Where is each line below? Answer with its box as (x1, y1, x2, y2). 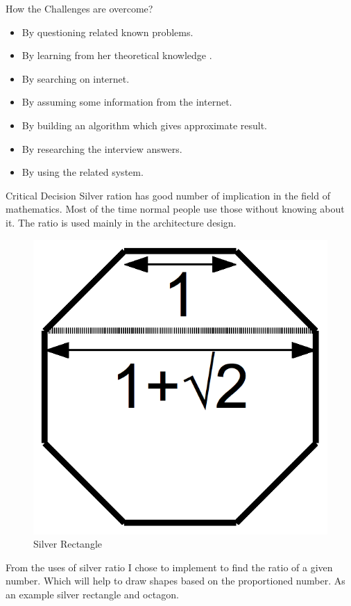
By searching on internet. (22, 71, 130, 85)
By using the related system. (22, 165, 144, 179)
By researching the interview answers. (22, 141, 182, 156)
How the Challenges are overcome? (6, 1, 153, 15)
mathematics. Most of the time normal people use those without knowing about (6, 202, 345, 216)
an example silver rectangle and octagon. (6, 587, 179, 601)
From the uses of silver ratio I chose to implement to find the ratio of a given (6, 559, 333, 574)
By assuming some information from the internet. (22, 95, 232, 109)
